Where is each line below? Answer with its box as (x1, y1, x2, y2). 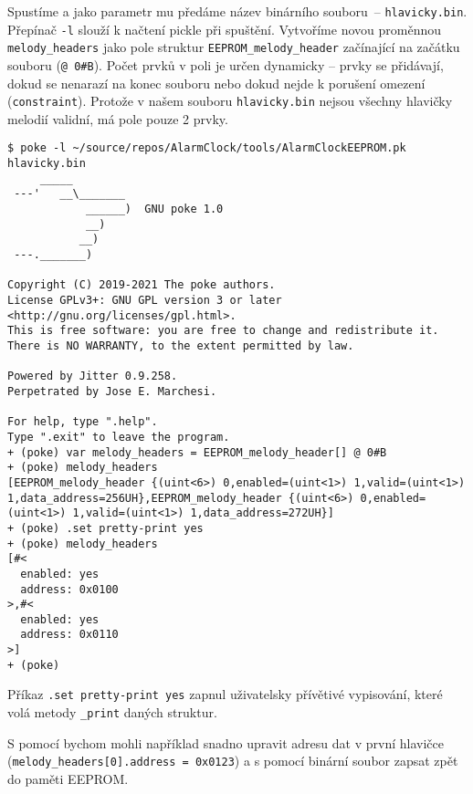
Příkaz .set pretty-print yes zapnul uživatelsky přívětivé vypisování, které (7, 684, 443, 704)
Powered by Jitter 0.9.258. (7, 370, 178, 383)
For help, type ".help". (7, 415, 158, 429)
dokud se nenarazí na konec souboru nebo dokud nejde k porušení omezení (7, 73, 426, 92)
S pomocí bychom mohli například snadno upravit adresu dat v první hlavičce (7, 733, 444, 752)
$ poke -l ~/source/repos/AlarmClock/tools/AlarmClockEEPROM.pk (7, 141, 406, 155)
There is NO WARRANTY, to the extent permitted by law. (7, 340, 354, 352)
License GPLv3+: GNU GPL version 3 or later (7, 294, 282, 308)
